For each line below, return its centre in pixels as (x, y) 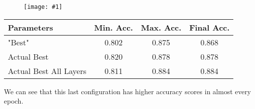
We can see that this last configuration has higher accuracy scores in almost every (127, 91)
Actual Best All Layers (47, 71)
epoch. (14, 101)
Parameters (31, 27)
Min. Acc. (114, 27)
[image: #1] (43, 7)
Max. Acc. (161, 27)
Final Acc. (209, 27)
